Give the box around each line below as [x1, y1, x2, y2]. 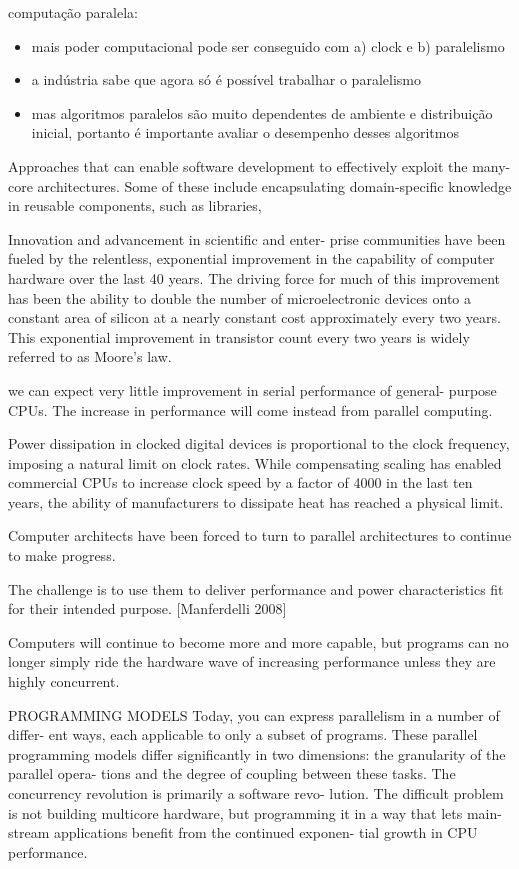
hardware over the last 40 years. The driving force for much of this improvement [8, 267, 501, 288]
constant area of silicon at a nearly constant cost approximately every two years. [8, 307, 501, 328]
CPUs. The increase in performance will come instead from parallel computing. [8, 399, 493, 420]
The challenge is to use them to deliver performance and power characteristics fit [8, 578, 504, 599]
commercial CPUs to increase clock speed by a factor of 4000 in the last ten [8, 472, 473, 493]
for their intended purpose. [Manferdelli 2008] [8, 598, 287, 619]
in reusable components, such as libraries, [8, 195, 262, 216]
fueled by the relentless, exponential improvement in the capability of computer [8, 248, 495, 269]
